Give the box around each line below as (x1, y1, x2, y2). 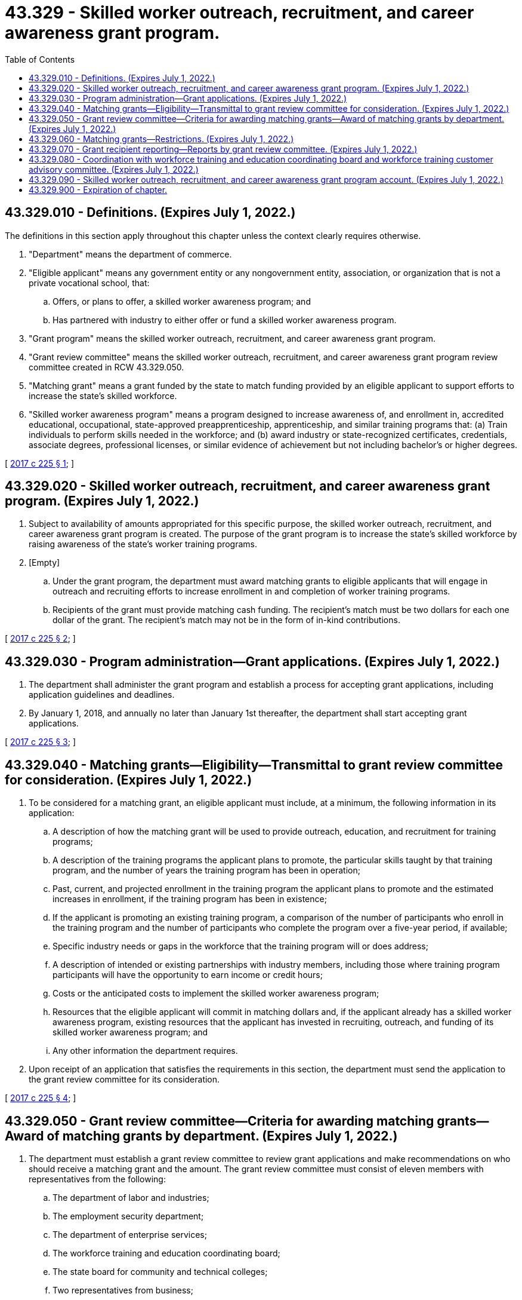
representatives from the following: (29, 1173, 166, 1184)
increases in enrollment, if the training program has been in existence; (52, 894, 327, 905)
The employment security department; (52, 1210, 204, 1221)
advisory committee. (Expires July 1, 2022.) (29, 164, 199, 174)
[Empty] (29, 557, 60, 568)
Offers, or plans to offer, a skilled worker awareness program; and (52, 296, 311, 306)
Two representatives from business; (52, 1284, 193, 1295)
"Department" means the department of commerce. (29, 249, 232, 259)
